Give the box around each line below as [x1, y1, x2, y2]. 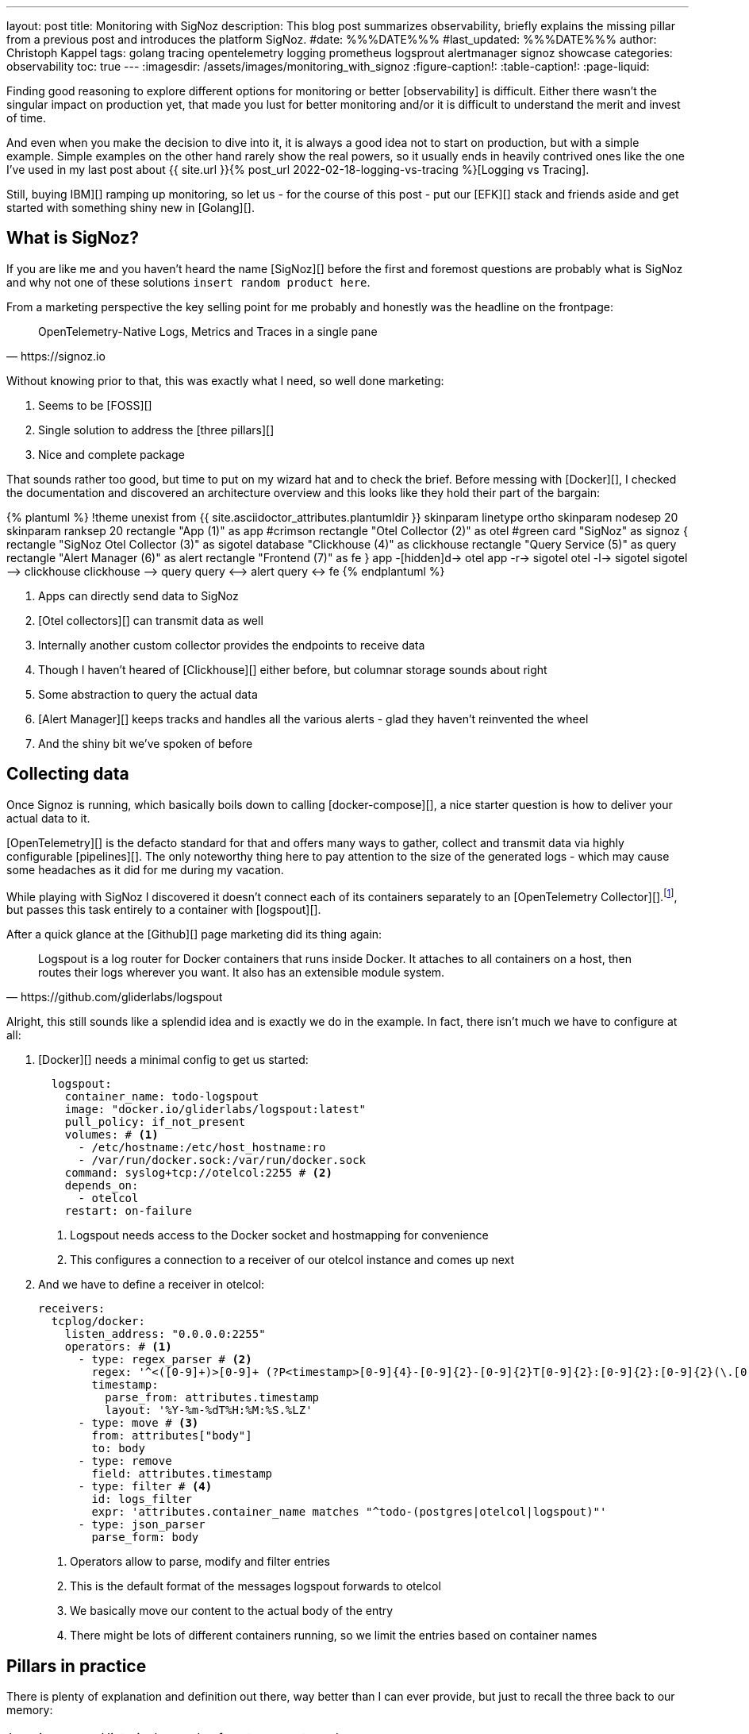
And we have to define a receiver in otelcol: [38, 1277, 265, 1292]
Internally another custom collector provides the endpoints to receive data [38, 638, 425, 652]
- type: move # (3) [78, 1416, 199, 1430]
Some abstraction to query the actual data [38, 687, 258, 701]
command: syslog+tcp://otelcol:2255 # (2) [64, 1166, 332, 1180]
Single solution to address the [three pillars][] [38, 422, 275, 437]
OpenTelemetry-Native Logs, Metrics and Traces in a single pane [38, 324, 378, 338]
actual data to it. [6, 811, 90, 825]
